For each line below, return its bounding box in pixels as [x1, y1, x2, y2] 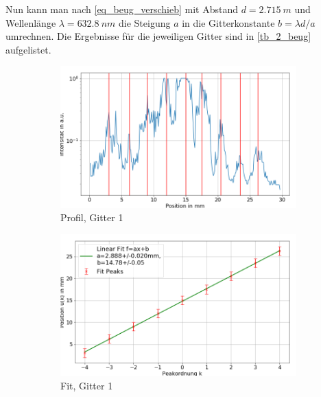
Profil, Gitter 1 [60, 210, 123, 225]
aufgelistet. [5, 42, 51, 56]
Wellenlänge [5, 15, 56, 30]
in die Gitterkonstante [182, 15, 275, 30]
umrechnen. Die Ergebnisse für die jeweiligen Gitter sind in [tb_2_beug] [5, 29, 311, 43]
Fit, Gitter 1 [60, 378, 113, 392]
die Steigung [118, 15, 171, 30]
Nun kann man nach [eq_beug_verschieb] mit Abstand [5, 2, 238, 16]
